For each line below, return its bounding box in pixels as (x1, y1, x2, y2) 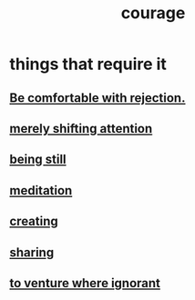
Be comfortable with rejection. (9, 90, 186, 105)
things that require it (9, 54, 167, 75)
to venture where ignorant (9, 275, 161, 291)
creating (9, 214, 59, 229)
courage (120, 3, 186, 24)
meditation (9, 183, 73, 198)
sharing (9, 245, 55, 260)
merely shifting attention (9, 121, 153, 136)
